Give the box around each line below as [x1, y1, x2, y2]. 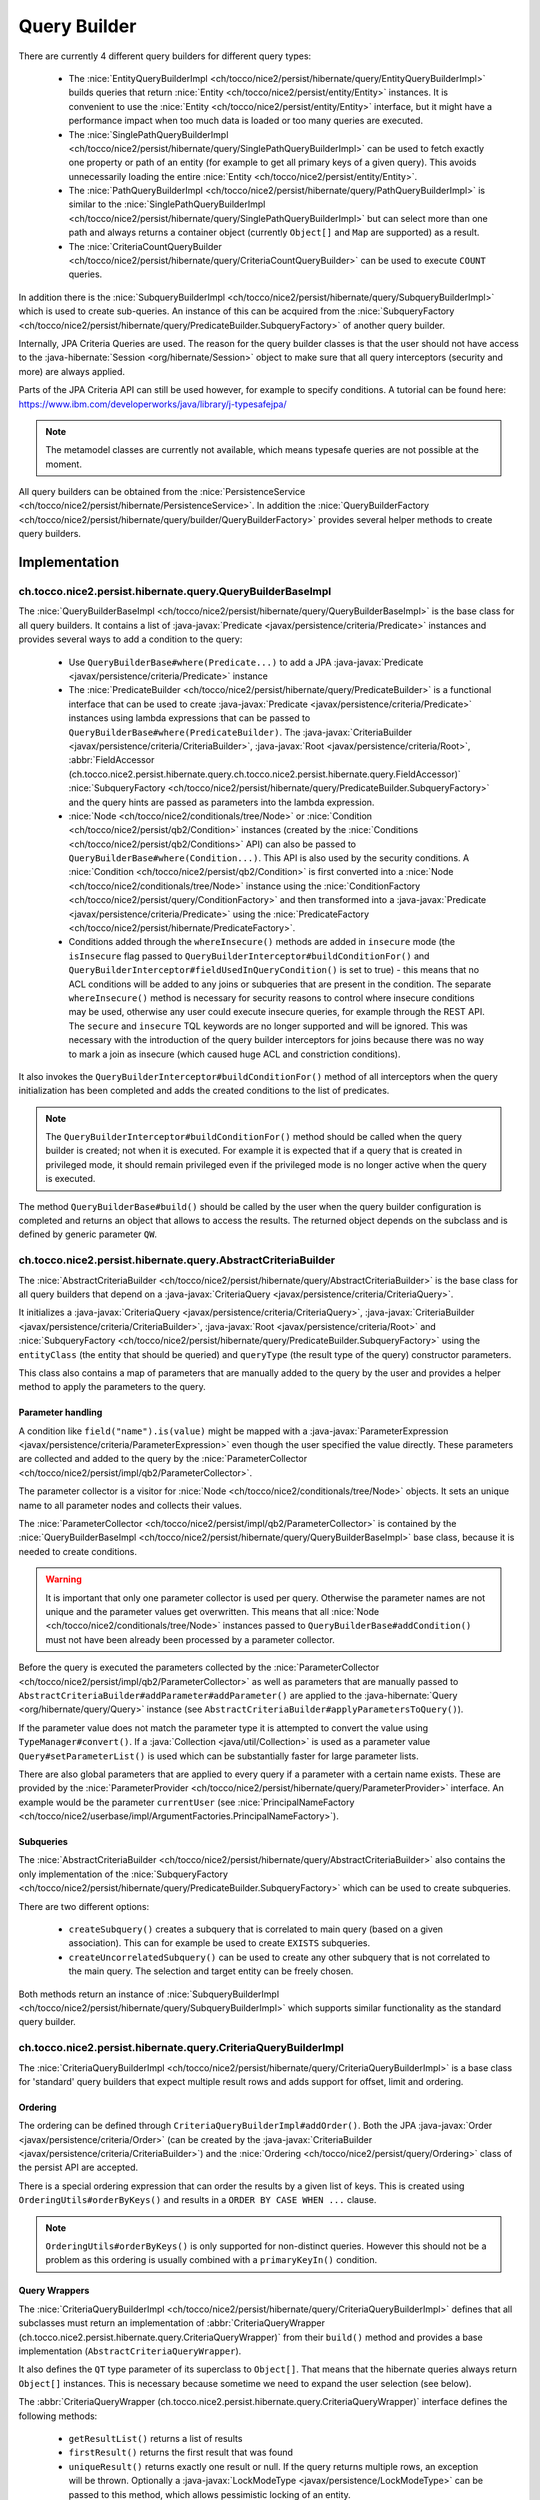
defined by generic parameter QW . [18, 1228, 158, 1240]
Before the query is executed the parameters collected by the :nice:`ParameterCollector [18, 1661, 380, 1674]
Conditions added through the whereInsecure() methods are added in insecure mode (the [68, 936, 455, 948]
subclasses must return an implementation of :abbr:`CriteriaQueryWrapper [18, 2317, 325, 2329]
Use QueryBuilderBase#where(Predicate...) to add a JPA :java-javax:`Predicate [68, 656, 424, 668]
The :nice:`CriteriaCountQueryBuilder [68, 240, 222, 252]
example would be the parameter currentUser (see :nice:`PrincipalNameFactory [18, 1796, 355, 1808]
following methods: [18, 2410, 98, 2422]
